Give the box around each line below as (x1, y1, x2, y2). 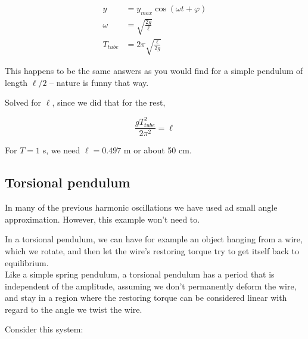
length (5, 76, 28, 88)
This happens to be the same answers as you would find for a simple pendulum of (5, 64, 303, 76)
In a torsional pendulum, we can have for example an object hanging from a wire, (5, 233, 303, 245)
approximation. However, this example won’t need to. (5, 212, 200, 225)
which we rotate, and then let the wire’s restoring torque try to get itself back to (5, 244, 299, 257)
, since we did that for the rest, (52, 96, 166, 109)
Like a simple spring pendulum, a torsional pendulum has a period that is (5, 268, 275, 281)
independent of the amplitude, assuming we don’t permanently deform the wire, (5, 279, 297, 292)
